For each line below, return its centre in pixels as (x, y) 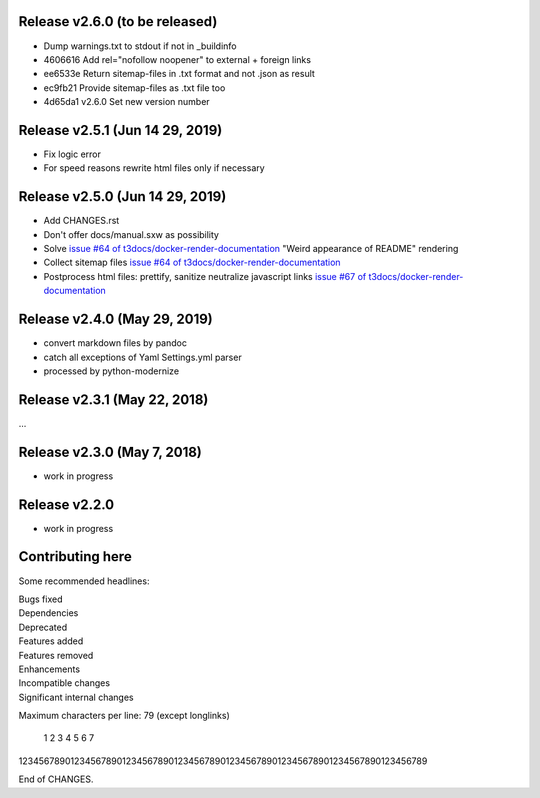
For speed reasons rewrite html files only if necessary (154, 168)
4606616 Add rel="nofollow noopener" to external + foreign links (177, 59)
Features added (51, 641)
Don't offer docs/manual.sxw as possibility (131, 234)
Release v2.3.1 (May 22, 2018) (113, 399)
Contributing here (75, 556)
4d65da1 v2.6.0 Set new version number (126, 102)
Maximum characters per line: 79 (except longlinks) (124, 716)
